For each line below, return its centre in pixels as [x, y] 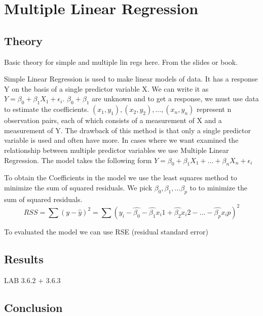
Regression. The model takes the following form [78, 160]
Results [24, 259]
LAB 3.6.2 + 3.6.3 [32, 280]
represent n [214, 109]
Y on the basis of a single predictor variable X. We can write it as [106, 88]
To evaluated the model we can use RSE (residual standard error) [106, 231]
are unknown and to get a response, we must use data [175, 98]
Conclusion [33, 307]
